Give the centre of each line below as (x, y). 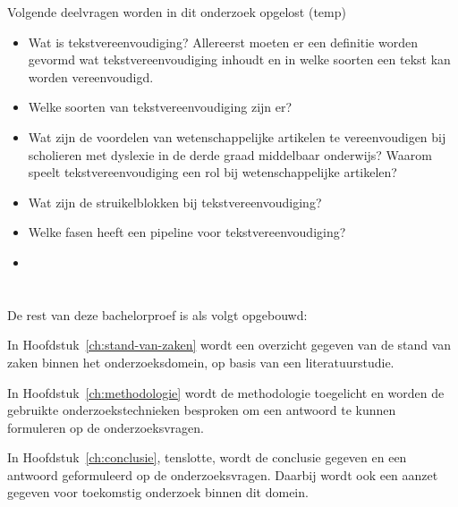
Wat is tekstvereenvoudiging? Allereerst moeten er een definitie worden (223, 42)
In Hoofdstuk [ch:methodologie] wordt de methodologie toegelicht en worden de (226, 392)
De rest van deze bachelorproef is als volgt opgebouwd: (157, 314)
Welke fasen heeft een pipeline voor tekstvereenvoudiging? (187, 232)
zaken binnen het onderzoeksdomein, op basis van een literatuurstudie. (201, 362)
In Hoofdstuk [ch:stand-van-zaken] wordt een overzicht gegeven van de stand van (229, 345)
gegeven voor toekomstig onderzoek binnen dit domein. (158, 492)
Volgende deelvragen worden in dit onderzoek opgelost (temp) (177, 12)
